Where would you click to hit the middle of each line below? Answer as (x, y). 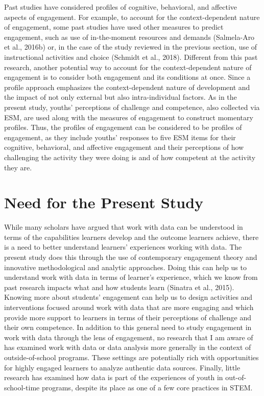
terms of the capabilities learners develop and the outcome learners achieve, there (131, 237)
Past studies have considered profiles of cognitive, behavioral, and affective (121, 7)
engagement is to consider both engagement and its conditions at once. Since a (127, 77)
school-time (22, 387)
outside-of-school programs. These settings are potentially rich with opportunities (131, 357)
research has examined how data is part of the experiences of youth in (114, 377)
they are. (18, 167)
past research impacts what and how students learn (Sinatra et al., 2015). (119, 287)
